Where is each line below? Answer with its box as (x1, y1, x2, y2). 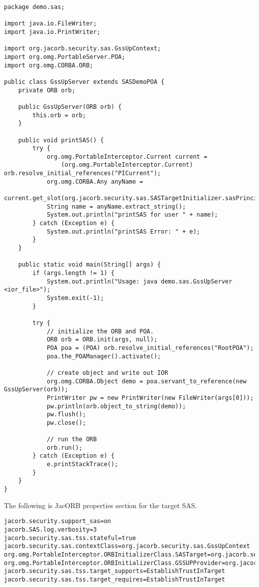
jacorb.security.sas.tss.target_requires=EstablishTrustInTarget (4, 576, 225, 583)
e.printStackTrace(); (46, 461, 119, 468)
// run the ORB (46, 436, 97, 443)
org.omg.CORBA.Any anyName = (46, 178, 143, 185)
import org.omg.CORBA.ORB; (4, 61, 93, 69)
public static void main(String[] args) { (18, 261, 161, 269)
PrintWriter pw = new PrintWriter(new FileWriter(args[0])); (46, 394, 254, 401)
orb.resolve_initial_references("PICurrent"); (4, 170, 161, 177)
